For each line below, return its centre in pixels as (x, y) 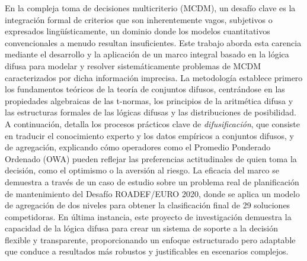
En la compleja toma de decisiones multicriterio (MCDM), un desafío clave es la (150, 8)
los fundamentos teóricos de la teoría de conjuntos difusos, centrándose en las (145, 89)
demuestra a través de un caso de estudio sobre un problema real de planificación (152, 181)
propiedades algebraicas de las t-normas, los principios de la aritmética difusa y (149, 100)
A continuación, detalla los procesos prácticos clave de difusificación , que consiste (152, 123)
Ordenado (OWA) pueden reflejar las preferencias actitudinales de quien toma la (151, 158)
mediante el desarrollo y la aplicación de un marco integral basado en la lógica (147, 54)
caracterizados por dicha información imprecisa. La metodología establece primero (154, 77)
